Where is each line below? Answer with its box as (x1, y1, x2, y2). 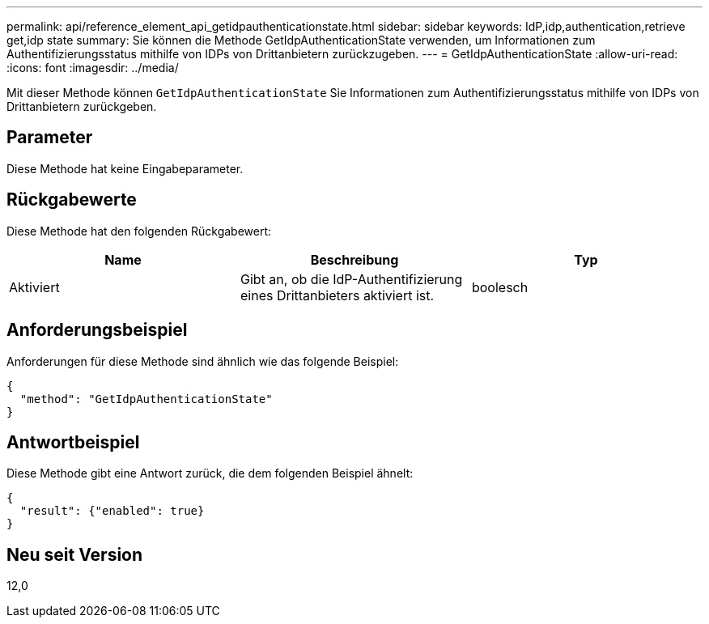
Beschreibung (310, 251, 399, 268)
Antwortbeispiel (6, 431, 140, 452)
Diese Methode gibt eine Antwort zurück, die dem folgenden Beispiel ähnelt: (6, 466, 414, 481)
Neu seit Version (6, 544, 143, 565)
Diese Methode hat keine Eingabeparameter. (6, 161, 244, 176)
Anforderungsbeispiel (6, 320, 188, 341)
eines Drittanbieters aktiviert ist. (240, 287, 435, 304)
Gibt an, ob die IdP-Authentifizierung (240, 270, 463, 287)
